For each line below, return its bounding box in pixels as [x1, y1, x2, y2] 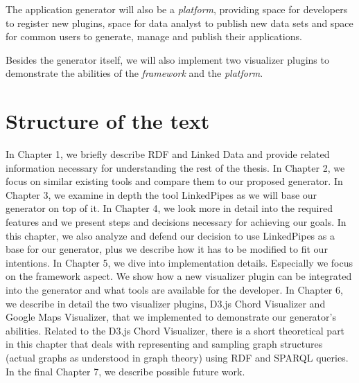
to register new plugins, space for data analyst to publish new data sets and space [6, 15, 353, 30]
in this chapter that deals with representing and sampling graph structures [6, 337, 323, 351]
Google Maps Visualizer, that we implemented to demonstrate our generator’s [6, 310, 336, 324]
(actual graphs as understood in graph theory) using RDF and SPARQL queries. [6, 350, 349, 364]
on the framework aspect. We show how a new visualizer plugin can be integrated [6, 269, 352, 283]
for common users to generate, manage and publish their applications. [6, 29, 302, 44]
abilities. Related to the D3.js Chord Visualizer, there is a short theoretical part [6, 323, 345, 337]
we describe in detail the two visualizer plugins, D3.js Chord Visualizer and [6, 296, 326, 310]
